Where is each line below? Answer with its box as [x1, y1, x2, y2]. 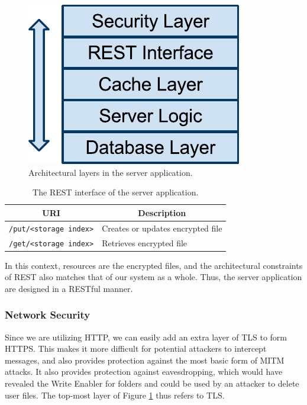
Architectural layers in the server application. [28, 166, 193, 178]
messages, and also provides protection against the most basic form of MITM [5, 353, 285, 366]
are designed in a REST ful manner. [5, 282, 133, 294]
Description [138, 206, 186, 218]
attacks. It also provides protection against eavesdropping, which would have [5, 365, 283, 378]
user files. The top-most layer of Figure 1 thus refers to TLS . [5, 388, 225, 401]
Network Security [5, 307, 91, 322]
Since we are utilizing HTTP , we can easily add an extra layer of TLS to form [5, 330, 287, 343]
